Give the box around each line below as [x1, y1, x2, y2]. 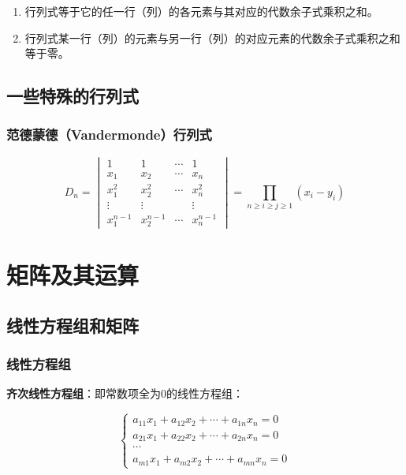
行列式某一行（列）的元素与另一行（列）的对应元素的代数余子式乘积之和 [24, 29, 400, 46]
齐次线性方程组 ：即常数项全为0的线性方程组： [6, 385, 244, 402]
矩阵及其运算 [6, 259, 140, 291]
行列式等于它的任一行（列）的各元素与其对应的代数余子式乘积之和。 [24, 3, 378, 19]
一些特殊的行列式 [6, 84, 139, 108]
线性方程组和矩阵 [6, 312, 139, 337]
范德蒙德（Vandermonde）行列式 [6, 125, 212, 144]
